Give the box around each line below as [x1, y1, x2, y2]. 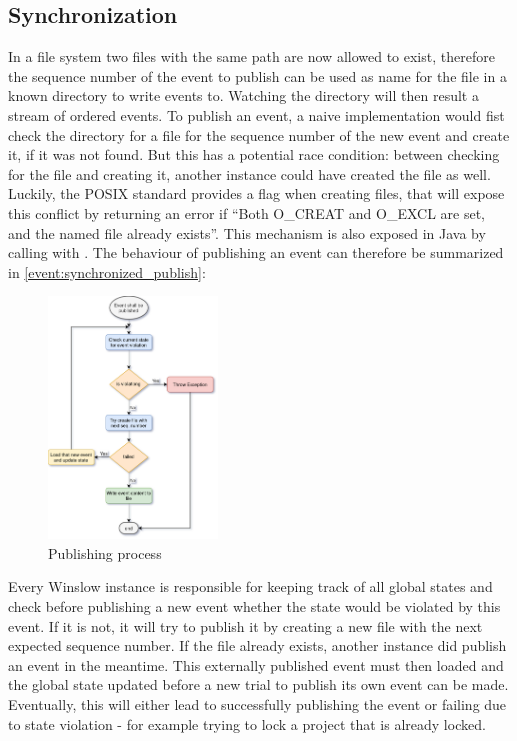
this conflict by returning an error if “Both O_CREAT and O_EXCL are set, [8, 202, 485, 223]
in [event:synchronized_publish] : [8, 261, 206, 282]
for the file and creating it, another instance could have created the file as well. [8, 163, 491, 184]
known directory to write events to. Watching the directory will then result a [8, 85, 479, 106]
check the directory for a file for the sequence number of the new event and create [8, 124, 510, 145]
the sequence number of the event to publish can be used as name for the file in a [8, 65, 507, 86]
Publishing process [48, 542, 162, 563]
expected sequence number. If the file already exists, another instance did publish [8, 635, 507, 656]
